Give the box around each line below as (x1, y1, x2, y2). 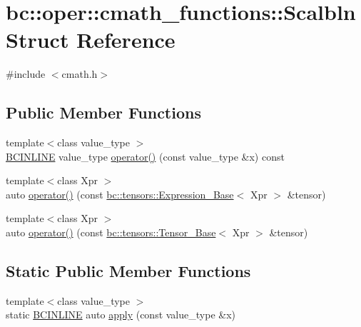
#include (6, 66, 46, 81)
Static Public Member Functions (6, 260, 251, 282)
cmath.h (61, 66, 98, 81)
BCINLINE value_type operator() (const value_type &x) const (6, 149, 285, 163)
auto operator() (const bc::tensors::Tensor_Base (6, 225, 216, 240)
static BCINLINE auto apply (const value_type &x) (6, 307, 235, 322)
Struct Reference (6, 25, 176, 54)
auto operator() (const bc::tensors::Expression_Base (6, 186, 234, 201)
